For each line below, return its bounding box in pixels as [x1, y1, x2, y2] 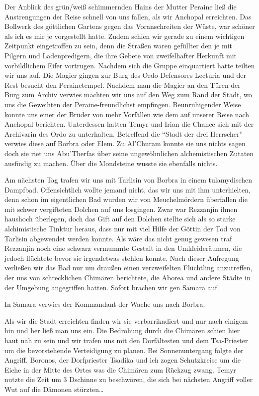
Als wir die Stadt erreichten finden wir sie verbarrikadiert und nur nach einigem [4, 315, 248, 326]
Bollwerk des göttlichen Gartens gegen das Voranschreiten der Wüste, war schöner [4, 21, 255, 31]
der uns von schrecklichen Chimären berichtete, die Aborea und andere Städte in [4, 272, 251, 283]
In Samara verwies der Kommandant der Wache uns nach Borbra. [4, 299, 205, 309]
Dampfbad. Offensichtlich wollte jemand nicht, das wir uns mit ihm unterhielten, [4, 184, 251, 195]
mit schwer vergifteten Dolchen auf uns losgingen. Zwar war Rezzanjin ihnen [4, 203, 238, 214]
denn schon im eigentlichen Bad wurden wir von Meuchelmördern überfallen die [4, 194, 248, 204]
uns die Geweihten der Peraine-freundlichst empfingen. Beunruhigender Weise [4, 99, 241, 109]
